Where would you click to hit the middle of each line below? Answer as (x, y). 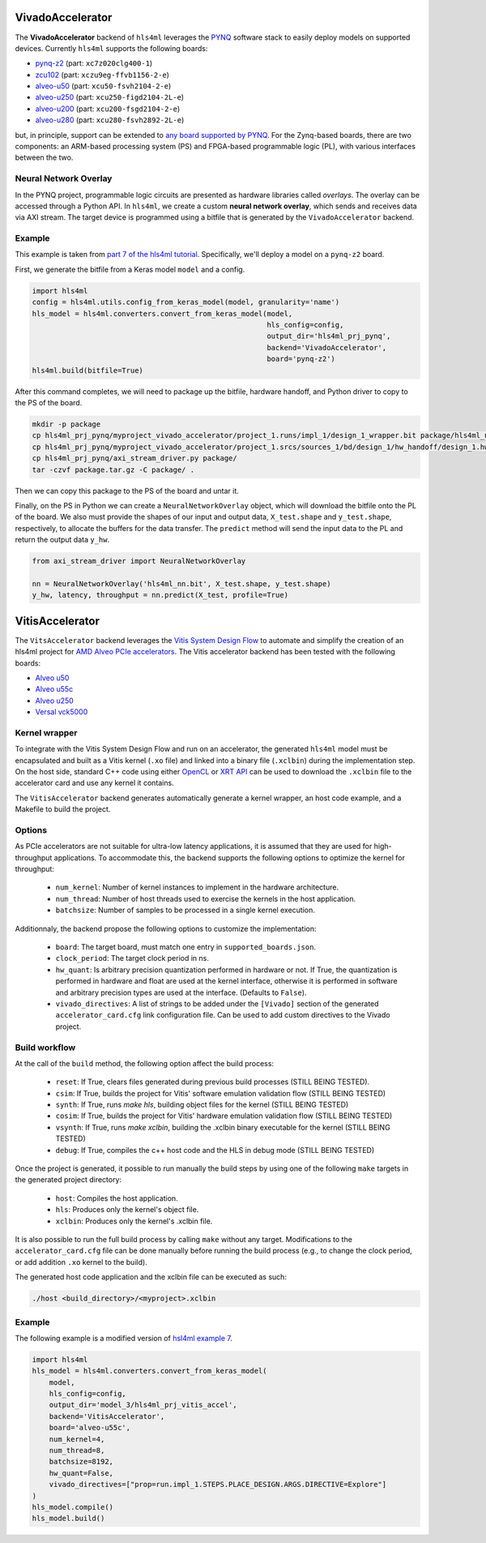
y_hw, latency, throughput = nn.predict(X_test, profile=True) (160, 595)
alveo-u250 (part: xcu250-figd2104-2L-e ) (110, 97)
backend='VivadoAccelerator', (327, 347)
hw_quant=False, (81, 1473)
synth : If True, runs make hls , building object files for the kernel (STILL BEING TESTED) (202, 1105)
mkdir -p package (66, 424)
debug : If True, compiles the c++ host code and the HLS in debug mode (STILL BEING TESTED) (215, 1150)
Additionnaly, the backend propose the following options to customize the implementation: (166, 928)
